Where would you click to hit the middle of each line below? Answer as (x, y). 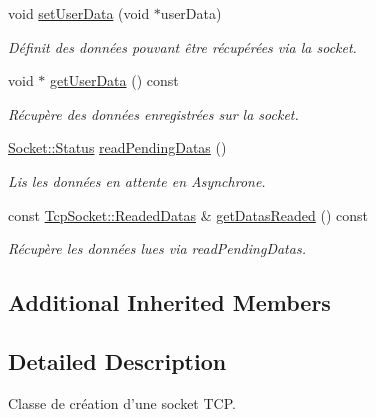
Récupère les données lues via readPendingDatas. (157, 248)
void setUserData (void (79, 13)
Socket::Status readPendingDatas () (117, 147)
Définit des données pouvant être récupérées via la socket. (182, 46)
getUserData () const (114, 80)
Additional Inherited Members (169, 302)
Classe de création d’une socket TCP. (122, 402)
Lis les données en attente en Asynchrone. (137, 180)
